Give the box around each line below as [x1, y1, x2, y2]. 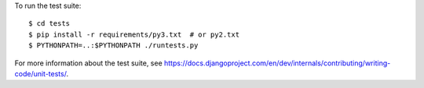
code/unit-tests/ [14, 69, 67, 78]
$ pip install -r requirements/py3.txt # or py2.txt [28, 30, 239, 39]
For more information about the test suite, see [14, 58, 163, 68]
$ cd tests [28, 19, 71, 28]
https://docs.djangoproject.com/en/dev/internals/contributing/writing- [163, 58, 391, 68]
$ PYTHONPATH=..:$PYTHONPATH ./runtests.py [28, 41, 199, 50]
